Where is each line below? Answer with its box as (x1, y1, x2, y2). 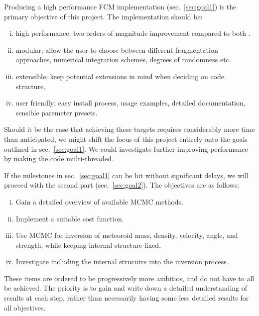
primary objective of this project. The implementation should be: (4, 11, 203, 21)
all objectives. (4, 302, 46, 313)
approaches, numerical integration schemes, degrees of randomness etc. (15, 54, 231, 65)
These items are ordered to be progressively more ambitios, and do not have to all (4, 273, 255, 283)
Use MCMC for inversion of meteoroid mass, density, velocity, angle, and (15, 230, 238, 240)
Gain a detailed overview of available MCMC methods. (15, 196, 184, 207)
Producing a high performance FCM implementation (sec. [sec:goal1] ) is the (4, 1, 237, 11)
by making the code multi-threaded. (4, 153, 114, 164)
